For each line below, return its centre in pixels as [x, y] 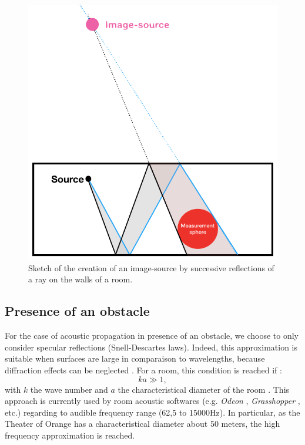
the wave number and [69, 389]
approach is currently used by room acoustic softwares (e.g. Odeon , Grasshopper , [152, 401]
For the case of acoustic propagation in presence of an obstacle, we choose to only [152, 336]
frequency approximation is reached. [70, 435]
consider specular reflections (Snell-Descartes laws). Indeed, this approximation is [151, 347]
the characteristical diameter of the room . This [204, 389]
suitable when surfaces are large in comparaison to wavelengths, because [135, 358]
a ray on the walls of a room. [81, 279]
